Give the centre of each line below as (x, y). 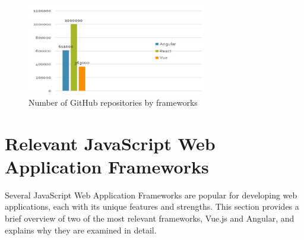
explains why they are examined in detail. (81, 230)
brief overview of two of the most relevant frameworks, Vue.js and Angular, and (150, 218)
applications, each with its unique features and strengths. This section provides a (152, 206)
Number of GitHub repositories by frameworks (113, 102)
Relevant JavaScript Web (110, 143)
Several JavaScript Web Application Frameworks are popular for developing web (151, 195)
